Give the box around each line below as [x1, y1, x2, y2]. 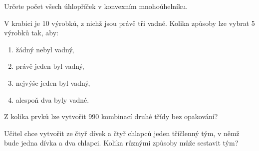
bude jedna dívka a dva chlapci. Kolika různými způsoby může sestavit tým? [4, 138, 239, 148]
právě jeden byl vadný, [15, 61, 84, 71]
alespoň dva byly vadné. [15, 94, 89, 105]
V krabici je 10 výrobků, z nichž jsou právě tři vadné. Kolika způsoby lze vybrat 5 [4, 17, 255, 28]
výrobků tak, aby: [4, 27, 58, 38]
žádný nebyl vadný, [15, 44, 74, 54]
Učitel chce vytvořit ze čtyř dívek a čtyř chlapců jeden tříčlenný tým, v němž [4, 128, 240, 138]
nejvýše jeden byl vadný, [15, 77, 90, 88]
